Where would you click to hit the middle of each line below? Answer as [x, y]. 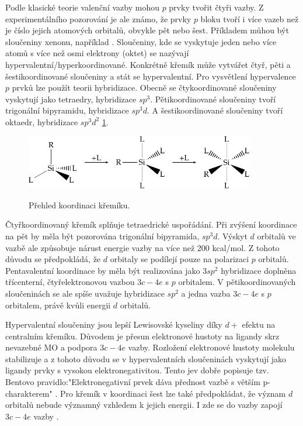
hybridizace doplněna [259, 270]
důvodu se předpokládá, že [53, 259]
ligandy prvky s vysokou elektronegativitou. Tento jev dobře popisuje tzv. [137, 370]
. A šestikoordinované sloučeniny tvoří [215, 110]
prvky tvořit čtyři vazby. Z [216, 7]
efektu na [259, 324]
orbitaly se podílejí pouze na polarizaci [180, 259]
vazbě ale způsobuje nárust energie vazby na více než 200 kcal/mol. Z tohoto [142, 247]
